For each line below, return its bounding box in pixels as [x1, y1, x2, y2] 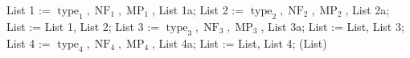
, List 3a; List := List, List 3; [260, 17, 404, 34]
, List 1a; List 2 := [152, 2, 244, 17]
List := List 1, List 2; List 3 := [6, 17, 160, 34]
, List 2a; [345, 2, 390, 17]
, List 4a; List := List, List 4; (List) [152, 34, 327, 51]
